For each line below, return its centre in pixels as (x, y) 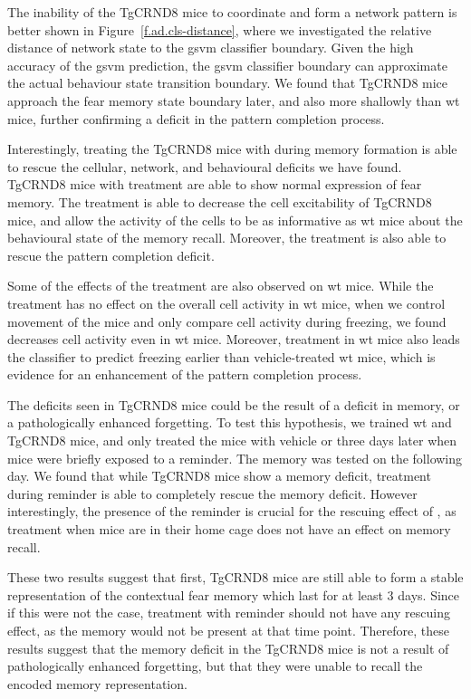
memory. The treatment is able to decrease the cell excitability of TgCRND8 (220, 201)
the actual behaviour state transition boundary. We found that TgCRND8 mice (228, 83)
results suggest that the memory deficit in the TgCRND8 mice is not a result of (228, 648)
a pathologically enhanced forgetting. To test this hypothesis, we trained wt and (230, 422)
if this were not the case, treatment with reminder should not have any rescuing (229, 613)
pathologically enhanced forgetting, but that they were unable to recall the (215, 666)
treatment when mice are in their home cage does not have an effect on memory (229, 529)
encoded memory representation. (97, 683)
